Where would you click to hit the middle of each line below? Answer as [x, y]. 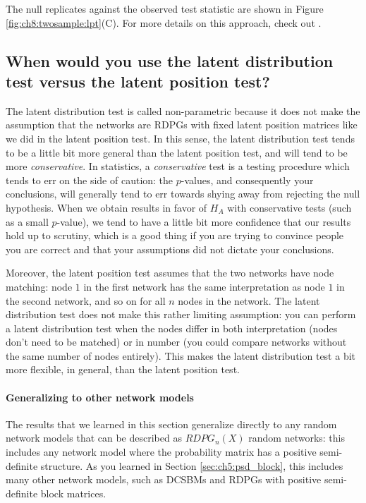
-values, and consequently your [247, 180]
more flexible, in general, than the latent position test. [123, 369]
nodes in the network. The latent [249, 300]
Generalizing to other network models [100, 397]
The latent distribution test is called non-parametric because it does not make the [183, 110]
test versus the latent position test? [138, 81]
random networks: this [297, 438]
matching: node [39, 286]
